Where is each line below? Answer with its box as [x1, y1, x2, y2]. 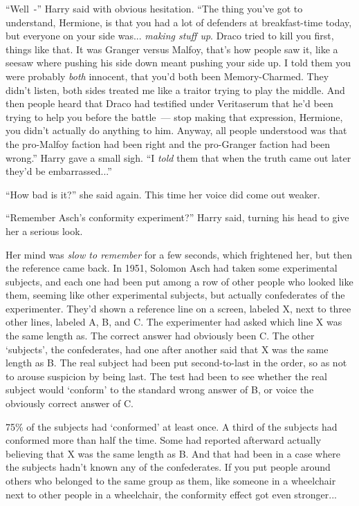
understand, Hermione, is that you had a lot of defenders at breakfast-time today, [6, 15, 352, 29]
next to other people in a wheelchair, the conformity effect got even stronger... [6, 487, 337, 501]
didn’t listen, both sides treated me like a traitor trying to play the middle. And [6, 82, 345, 97]
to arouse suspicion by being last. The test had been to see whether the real [6, 368, 327, 383]
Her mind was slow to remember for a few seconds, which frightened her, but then [6, 247, 352, 261]
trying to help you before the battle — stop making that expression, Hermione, [6, 109, 343, 124]
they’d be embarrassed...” [6, 164, 112, 178]
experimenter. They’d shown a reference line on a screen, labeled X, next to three [6, 301, 351, 315]
